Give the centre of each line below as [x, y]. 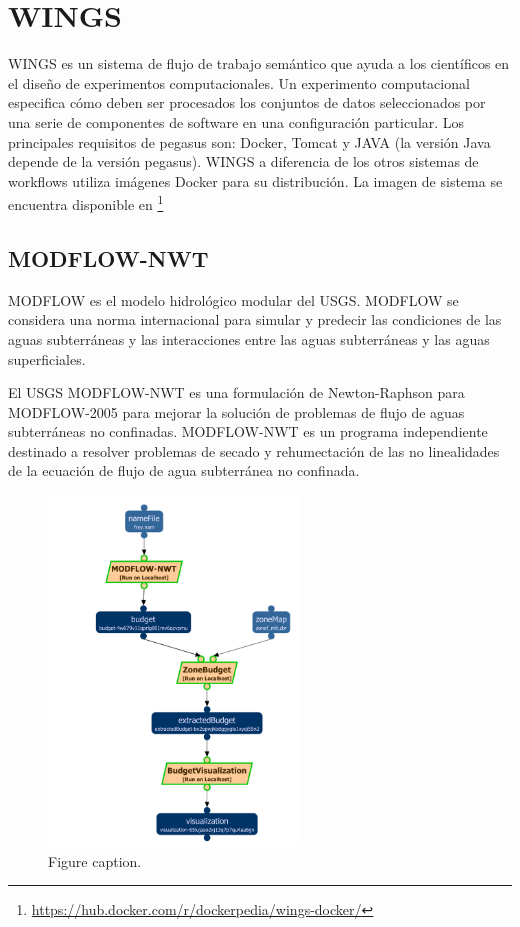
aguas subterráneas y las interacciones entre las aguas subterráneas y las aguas [249, 338]
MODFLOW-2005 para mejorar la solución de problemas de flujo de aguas [236, 411]
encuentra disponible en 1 [86, 202]
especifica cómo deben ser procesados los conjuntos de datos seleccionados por [247, 102]
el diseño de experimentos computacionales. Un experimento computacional [239, 82]
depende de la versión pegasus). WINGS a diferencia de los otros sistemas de [243, 161]
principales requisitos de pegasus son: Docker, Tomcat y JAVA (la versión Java [249, 141]
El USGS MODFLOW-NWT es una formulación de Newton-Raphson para [236, 392]
